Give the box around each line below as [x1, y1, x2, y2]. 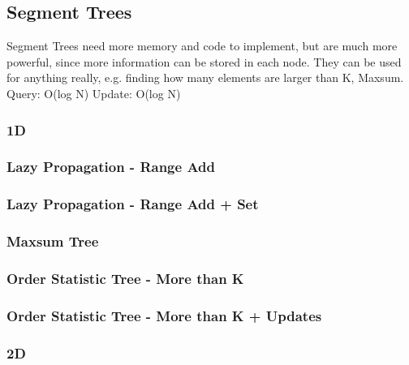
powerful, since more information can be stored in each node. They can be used [6, 53, 402, 70]
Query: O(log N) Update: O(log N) [6, 84, 181, 101]
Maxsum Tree [6, 231, 99, 251]
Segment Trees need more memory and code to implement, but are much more [6, 37, 398, 54]
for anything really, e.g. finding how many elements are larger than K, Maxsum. [6, 69, 404, 86]
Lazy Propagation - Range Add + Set [6, 194, 259, 214]
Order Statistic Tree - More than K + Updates [6, 305, 322, 325]
